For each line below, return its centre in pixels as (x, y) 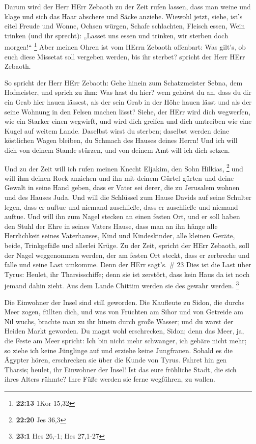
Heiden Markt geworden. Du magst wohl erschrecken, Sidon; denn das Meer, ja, (124, 331)
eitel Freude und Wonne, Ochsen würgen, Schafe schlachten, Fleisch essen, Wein (125, 26)
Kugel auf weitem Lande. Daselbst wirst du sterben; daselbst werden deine (117, 130)
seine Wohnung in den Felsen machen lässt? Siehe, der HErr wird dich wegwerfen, (128, 111)
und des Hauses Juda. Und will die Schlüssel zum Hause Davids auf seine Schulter (128, 197)
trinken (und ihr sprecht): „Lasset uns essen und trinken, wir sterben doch (116, 35)
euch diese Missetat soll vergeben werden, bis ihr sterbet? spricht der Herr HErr (125, 56)
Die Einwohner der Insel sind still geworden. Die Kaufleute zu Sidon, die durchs (125, 302)
